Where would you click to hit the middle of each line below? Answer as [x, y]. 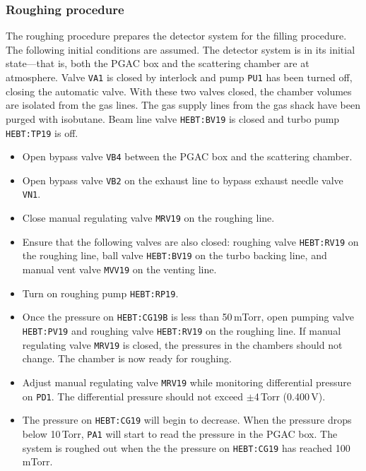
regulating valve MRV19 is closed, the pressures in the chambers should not [182, 344]
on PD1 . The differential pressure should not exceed [133, 396]
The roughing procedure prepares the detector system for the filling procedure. [176, 36]
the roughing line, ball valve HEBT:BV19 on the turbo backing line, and [175, 255]
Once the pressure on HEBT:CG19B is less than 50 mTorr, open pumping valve [188, 317]
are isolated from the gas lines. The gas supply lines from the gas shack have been [183, 105]
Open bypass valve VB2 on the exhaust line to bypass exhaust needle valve [183, 180]
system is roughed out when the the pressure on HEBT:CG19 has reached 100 [186, 447]
